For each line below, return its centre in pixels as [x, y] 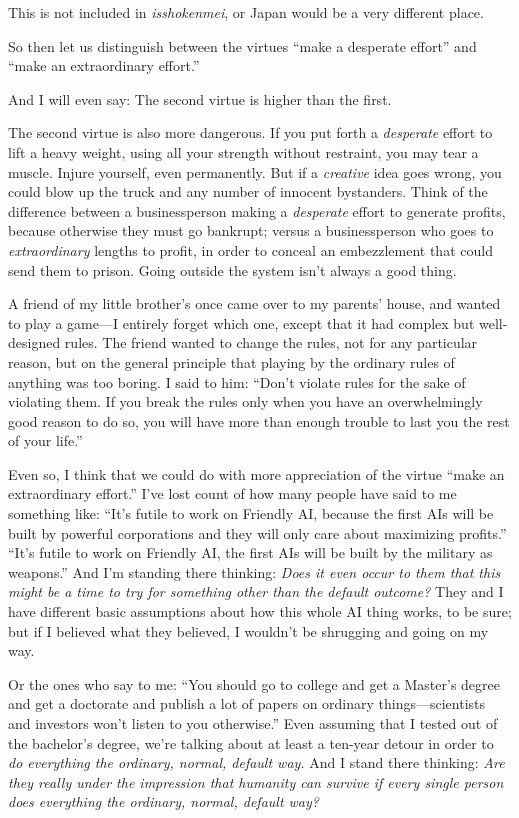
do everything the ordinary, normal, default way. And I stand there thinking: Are [256, 762]
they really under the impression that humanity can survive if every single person [256, 781]
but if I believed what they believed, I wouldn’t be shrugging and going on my [248, 630]
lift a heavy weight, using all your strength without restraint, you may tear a [243, 151]
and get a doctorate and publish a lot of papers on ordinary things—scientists [247, 703]
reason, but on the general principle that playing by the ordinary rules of [231, 361]
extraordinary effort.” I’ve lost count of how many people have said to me [232, 493]
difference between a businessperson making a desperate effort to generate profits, [257, 210]
